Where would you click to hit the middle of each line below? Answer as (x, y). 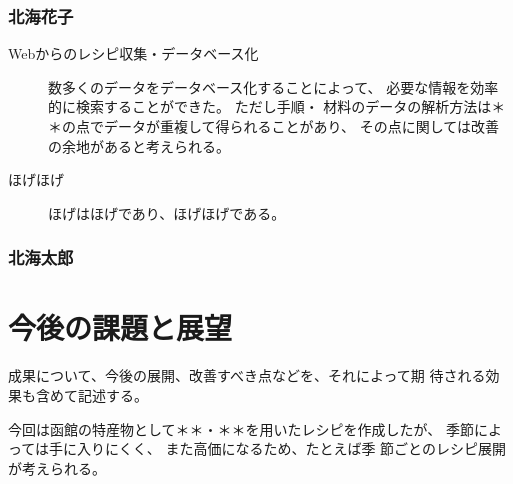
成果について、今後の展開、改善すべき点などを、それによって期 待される (247, 375)
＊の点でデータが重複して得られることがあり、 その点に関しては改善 (273, 126)
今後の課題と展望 (120, 327)
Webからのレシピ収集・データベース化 (133, 53)
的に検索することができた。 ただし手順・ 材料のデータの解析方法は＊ (277, 106)
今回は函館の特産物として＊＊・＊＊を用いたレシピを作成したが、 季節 (241, 428)
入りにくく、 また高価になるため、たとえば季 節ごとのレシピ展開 (291, 448)
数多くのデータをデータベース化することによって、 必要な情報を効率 (273, 86)
